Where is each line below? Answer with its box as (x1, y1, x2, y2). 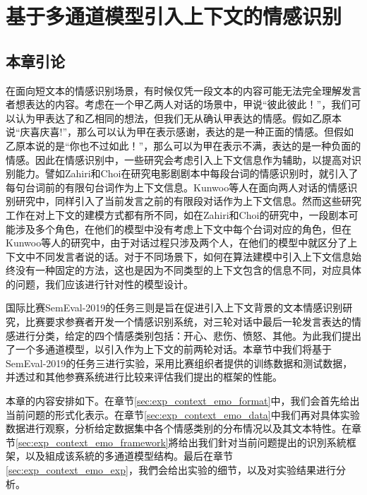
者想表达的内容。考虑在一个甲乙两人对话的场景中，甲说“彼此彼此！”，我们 (6, 97, 351, 112)
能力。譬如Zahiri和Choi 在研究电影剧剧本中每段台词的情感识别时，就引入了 (15, 166, 359, 181)
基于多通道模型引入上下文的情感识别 (6, 1, 342, 30)
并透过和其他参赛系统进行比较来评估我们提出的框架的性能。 (6, 369, 282, 384)
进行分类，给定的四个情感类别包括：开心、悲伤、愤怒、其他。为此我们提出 (15, 328, 361, 342)
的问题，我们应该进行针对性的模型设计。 (6, 276, 193, 291)
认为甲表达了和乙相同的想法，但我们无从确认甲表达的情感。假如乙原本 (15, 110, 342, 125)
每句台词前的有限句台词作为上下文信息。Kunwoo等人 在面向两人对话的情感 (6, 179, 348, 194)
